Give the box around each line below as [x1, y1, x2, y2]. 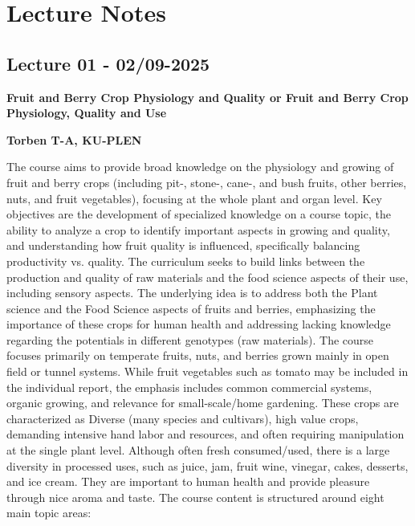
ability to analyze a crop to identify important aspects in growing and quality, [6, 221, 390, 238]
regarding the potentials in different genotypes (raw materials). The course [6, 331, 374, 348]
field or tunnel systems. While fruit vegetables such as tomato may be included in [6, 363, 409, 380]
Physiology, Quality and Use [6, 104, 167, 121]
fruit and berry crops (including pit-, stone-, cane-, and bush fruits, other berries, [6, 173, 407, 190]
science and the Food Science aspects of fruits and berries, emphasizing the [6, 300, 376, 316]
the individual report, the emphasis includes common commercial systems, [6, 378, 372, 395]
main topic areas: [6, 504, 92, 521]
